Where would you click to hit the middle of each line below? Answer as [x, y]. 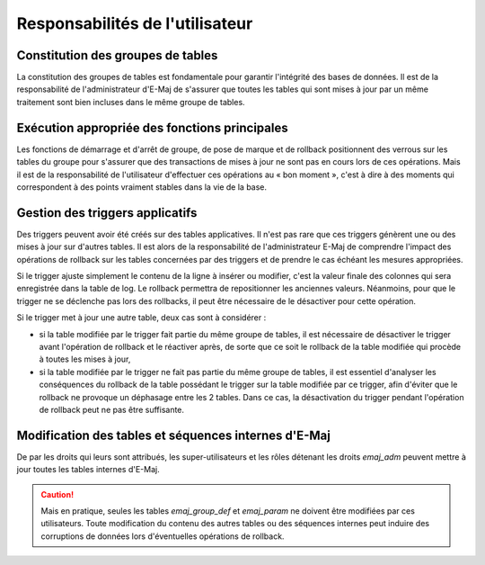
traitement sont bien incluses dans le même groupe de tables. [131, 102]
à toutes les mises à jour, [85, 359]
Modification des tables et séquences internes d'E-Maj [174, 435]
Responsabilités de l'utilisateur [135, 23]
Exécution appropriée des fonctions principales [152, 127]
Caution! [57, 494]
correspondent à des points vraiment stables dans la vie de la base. [142, 187]
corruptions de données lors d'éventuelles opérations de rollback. [163, 536]
